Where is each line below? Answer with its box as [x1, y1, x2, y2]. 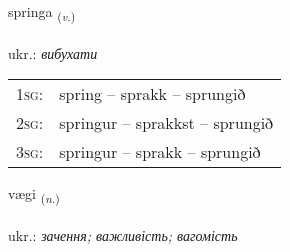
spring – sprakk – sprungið [59, 82, 246, 106]
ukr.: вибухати [8, 42, 98, 63]
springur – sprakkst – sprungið [59, 111, 274, 135]
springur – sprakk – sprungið [59, 140, 261, 164]
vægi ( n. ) [8, 183, 60, 207]
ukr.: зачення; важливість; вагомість [8, 225, 238, 246]
